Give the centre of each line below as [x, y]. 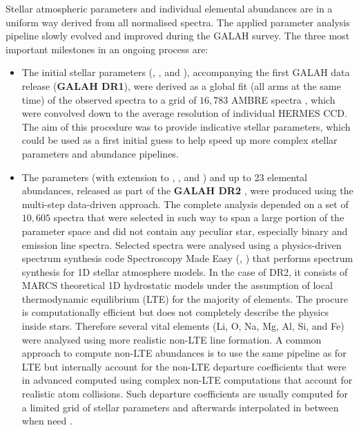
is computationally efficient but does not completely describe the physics [175, 312]
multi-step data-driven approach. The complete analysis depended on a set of [185, 204]
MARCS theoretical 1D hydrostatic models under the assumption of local [177, 285]
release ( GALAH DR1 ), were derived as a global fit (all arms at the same [181, 85]
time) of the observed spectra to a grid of [109, 99]
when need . [47, 421]
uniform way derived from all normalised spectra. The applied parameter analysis [178, 22]
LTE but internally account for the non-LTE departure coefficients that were [184, 366]
